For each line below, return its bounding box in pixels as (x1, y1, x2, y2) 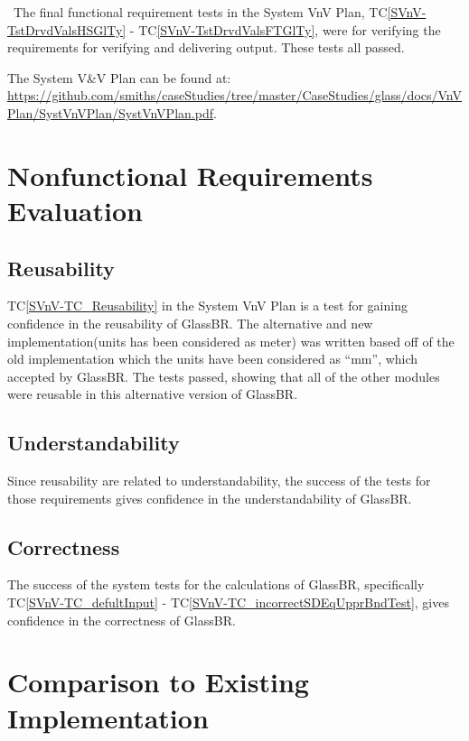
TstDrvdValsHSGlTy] (7, 20, 127, 39)
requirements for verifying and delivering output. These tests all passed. (7, 38, 405, 57)
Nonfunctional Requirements (7, 156, 373, 193)
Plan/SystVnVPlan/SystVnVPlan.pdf (7, 103, 213, 122)
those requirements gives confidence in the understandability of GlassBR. (7, 488, 412, 507)
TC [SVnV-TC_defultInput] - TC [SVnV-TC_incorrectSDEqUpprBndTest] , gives (7, 593, 449, 612)
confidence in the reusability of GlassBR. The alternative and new (7, 313, 373, 332)
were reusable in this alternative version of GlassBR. (7, 384, 298, 403)
